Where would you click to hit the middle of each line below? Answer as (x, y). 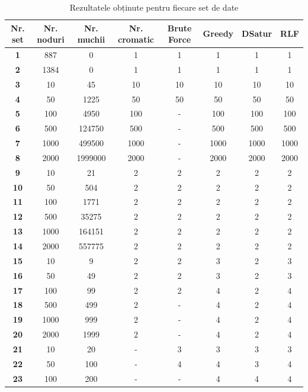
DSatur (257, 33)
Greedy (218, 33)
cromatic (136, 39)
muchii (91, 39)
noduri (51, 39)
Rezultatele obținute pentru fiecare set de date (154, 7)
